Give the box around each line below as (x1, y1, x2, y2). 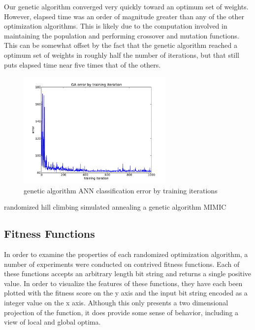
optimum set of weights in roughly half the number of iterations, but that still (4, 49, 240, 60)
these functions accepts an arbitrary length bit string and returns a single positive (4, 268, 252, 279)
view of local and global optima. (4, 317, 101, 327)
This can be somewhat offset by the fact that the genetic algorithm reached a (4, 40, 237, 50)
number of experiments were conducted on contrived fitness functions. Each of (4, 258, 240, 269)
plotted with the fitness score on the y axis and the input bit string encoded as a (4, 288, 248, 298)
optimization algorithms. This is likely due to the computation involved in (4, 21, 227, 31)
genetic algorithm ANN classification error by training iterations (24, 185, 218, 195)
